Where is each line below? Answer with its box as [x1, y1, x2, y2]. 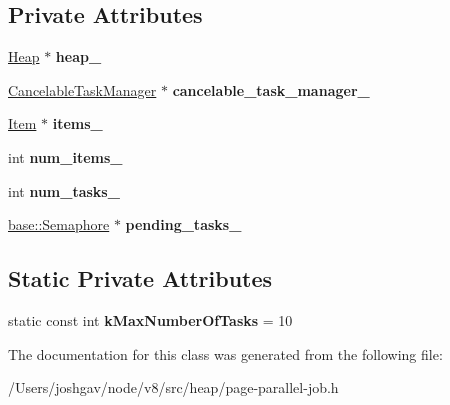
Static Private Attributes [8, 263, 273, 294]
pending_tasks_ [125, 214, 242, 235]
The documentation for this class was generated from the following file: [8, 343, 443, 364]
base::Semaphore [8, 214, 110, 235]
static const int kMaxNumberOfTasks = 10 [8, 309, 293, 330]
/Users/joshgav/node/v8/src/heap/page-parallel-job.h [8, 377, 339, 398]
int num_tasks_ [8, 180, 120, 201]
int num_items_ [8, 146, 123, 167]
